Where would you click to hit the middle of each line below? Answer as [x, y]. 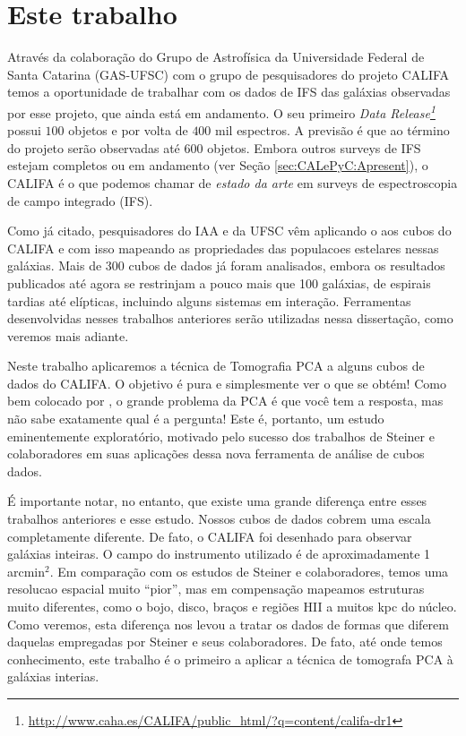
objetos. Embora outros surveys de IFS [314, 147]
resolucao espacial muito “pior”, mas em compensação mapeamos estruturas [216, 589]
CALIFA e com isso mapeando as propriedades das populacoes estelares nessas [223, 248]
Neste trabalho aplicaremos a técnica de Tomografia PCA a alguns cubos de [216, 366]
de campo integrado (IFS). [80, 200]
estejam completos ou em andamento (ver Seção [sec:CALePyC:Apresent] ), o [218, 165]
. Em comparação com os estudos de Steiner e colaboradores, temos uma [249, 571]
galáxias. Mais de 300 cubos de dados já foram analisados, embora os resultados [226, 265]
